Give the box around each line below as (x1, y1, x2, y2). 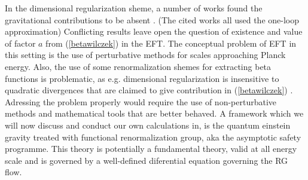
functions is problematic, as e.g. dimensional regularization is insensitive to (5, 72, 279, 84)
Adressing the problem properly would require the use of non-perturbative (5, 95, 277, 108)
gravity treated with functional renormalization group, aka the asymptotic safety (5, 130, 301, 143)
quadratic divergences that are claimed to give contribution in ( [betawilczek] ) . (5, 84, 293, 96)
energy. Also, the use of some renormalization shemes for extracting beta (5, 60, 272, 72)
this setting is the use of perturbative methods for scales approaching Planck (5, 48, 286, 61)
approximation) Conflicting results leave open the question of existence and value (5, 25, 303, 38)
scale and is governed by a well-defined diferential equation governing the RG (5, 154, 288, 166)
